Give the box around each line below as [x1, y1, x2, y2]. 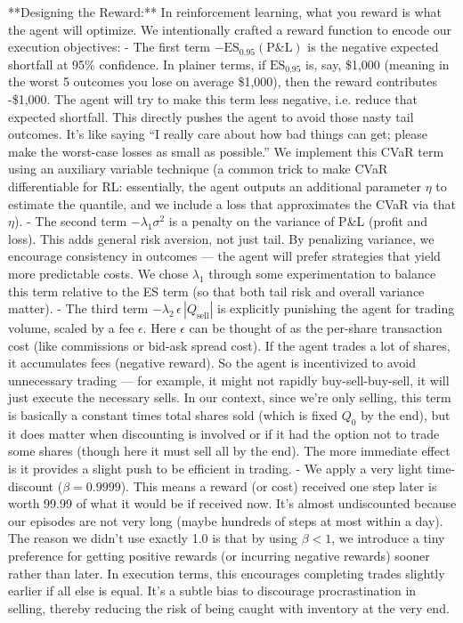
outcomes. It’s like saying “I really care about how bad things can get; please [8, 125, 427, 143]
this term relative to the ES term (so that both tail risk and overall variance [8, 281, 425, 300]
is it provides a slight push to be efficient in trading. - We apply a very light [8, 459, 423, 478]
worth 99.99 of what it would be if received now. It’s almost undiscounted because [8, 494, 457, 513]
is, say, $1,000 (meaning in [305, 54, 450, 73]
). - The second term [13, 212, 127, 231]
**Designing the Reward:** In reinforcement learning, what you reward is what [8, 3, 442, 20]
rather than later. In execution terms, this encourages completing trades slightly [8, 563, 445, 582]
